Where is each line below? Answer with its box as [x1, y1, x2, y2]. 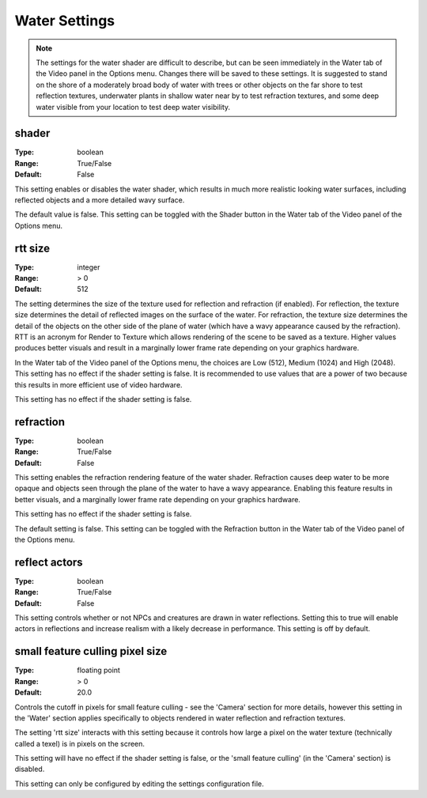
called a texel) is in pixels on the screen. [14, 739, 145, 748]
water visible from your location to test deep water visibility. [36, 102, 231, 112]
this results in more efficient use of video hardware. [14, 380, 183, 389]
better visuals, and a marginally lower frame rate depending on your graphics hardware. [14, 494, 300, 504]
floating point [77, 665, 120, 675]
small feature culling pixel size [14, 645, 168, 658]
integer [77, 262, 100, 272]
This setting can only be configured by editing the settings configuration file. [14, 779, 264, 789]
